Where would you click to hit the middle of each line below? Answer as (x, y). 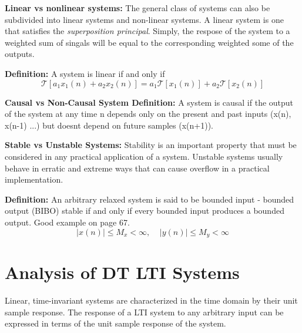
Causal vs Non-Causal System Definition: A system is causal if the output (149, 102)
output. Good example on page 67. (67, 222)
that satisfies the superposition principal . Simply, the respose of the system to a (147, 31)
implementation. (34, 179)
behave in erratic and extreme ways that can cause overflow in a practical (137, 168)
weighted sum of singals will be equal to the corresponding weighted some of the (149, 42)
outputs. (20, 54)
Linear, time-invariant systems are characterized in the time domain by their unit (151, 300)
